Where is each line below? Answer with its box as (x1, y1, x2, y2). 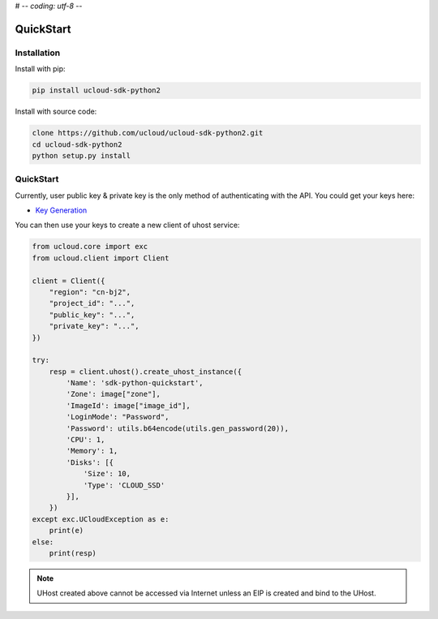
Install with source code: (15, 106, 97, 117)
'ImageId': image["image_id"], (66, 401, 191, 410)
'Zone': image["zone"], (66, 389, 161, 399)
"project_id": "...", (49, 299, 135, 308)
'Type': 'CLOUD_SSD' (83, 480, 165, 490)
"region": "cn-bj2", (49, 287, 131, 296)
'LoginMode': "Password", (66, 412, 170, 422)
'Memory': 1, (66, 446, 118, 456)
